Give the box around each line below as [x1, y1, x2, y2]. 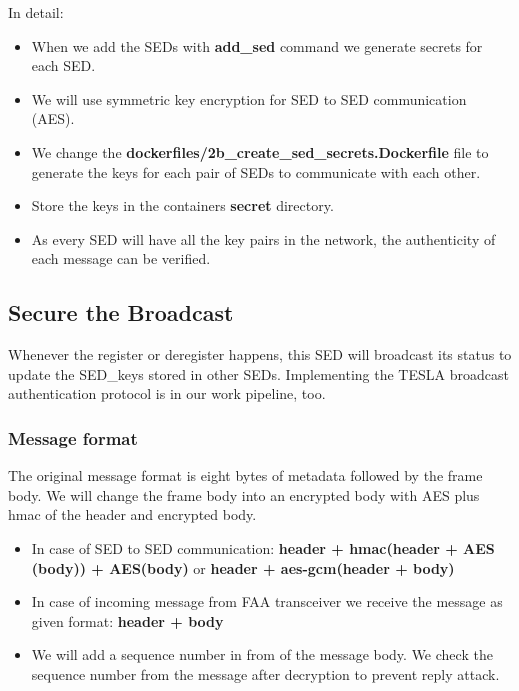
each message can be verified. [31, 248, 211, 269]
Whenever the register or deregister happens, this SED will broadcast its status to [8, 344, 512, 365]
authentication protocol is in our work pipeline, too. [8, 383, 326, 404]
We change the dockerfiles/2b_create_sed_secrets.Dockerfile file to [31, 141, 489, 162]
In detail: [8, 2, 64, 22]
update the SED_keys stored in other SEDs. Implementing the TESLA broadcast [8, 363, 509, 384]
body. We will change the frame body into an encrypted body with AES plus [8, 484, 480, 505]
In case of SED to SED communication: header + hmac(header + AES [31, 537, 495, 558]
